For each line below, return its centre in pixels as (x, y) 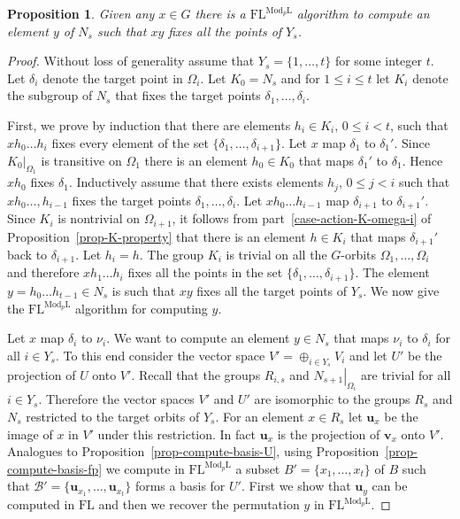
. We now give (401, 290)
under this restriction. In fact (177, 434)
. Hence (422, 161)
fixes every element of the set (130, 142)
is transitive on (81, 161)
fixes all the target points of (272, 290)
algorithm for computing (142, 308)
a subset (258, 468)
